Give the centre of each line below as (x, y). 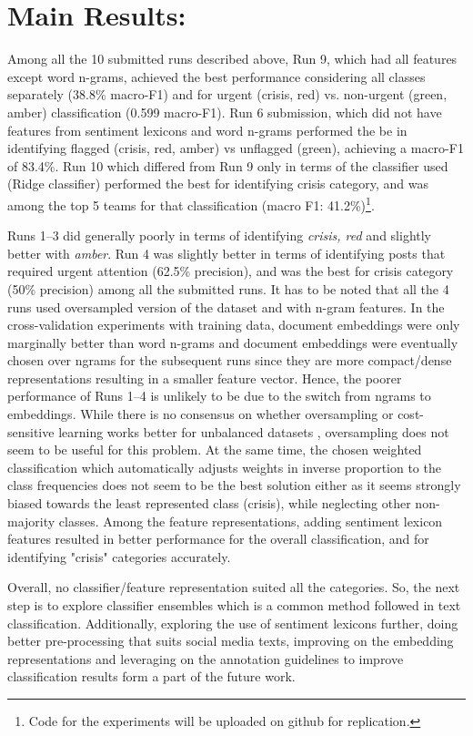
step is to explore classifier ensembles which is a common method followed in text (234, 605)
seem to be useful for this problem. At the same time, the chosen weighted (215, 450)
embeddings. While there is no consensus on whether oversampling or (201, 414)
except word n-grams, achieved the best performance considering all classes (216, 76)
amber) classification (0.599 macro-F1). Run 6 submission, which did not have (225, 112)
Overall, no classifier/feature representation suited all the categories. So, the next (234, 587)
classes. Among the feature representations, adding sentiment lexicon (251, 521)
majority (31, 521)
